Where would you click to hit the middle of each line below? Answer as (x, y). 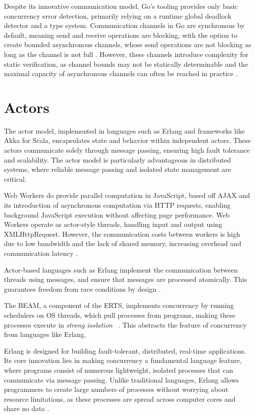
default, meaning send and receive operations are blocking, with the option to (121, 35)
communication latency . (41, 253)
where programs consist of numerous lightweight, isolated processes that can (119, 370)
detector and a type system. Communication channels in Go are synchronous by (124, 25)
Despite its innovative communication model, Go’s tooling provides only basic (121, 6)
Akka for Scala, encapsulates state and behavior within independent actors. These (127, 140)
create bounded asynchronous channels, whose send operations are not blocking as (128, 44)
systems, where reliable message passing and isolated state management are (117, 169)
